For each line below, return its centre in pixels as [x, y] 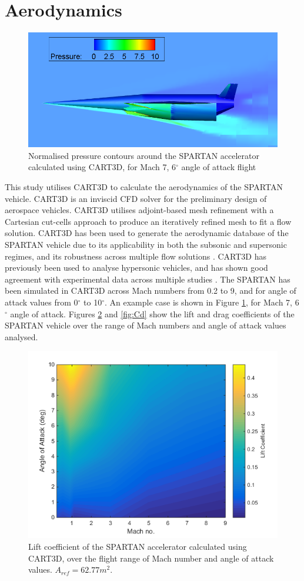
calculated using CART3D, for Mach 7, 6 [102, 167]
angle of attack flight [219, 167]
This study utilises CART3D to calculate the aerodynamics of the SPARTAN [144, 187]
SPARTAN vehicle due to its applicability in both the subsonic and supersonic [146, 245]
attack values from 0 [41, 302]
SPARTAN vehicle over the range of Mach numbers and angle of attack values [146, 325]
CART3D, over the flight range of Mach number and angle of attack [151, 558]
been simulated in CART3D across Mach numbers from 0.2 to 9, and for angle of [151, 290]
